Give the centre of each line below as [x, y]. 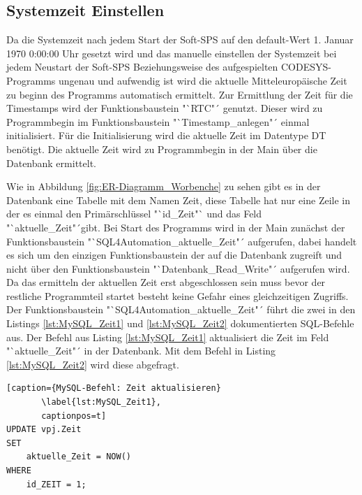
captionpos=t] [74, 416]
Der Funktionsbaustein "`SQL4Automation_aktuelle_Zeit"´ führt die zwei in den [181, 309]
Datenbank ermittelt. [51, 163]
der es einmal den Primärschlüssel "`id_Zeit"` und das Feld [134, 214]
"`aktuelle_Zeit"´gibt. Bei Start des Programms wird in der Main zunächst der [176, 227]
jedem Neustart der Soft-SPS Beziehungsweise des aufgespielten [142, 67]
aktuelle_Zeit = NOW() [78, 457]
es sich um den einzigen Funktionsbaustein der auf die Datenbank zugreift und [174, 255]
